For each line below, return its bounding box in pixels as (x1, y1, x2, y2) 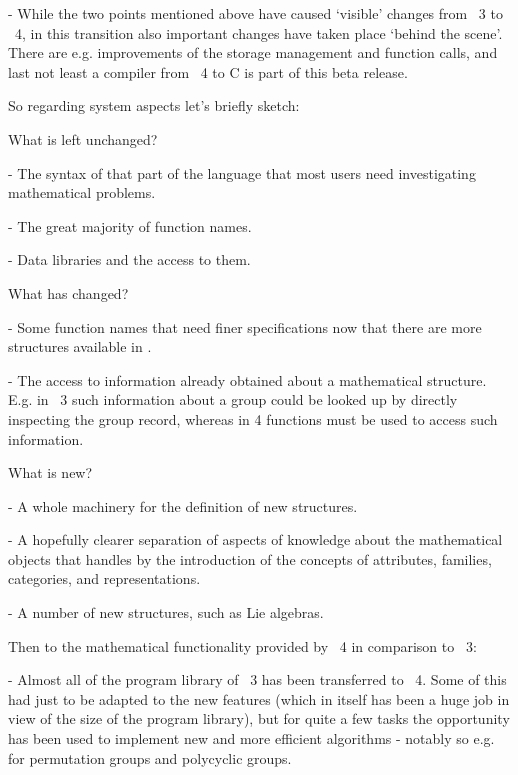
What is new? (8, 462, 93, 483)
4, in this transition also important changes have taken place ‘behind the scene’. (14, 22, 503, 43)
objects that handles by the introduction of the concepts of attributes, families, (8, 548, 492, 569)
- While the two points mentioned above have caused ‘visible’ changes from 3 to (8, 3, 503, 23)
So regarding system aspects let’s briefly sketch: (8, 95, 300, 116)
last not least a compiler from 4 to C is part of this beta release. (8, 61, 408, 82)
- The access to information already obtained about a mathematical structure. (8, 369, 487, 390)
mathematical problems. (8, 182, 156, 203)
